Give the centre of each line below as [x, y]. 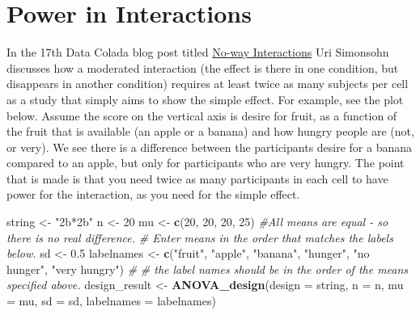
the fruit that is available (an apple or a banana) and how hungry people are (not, [210, 131]
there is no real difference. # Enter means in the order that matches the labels [200, 237]
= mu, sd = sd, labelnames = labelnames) [111, 301]
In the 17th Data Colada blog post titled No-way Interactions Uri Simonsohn [198, 52]
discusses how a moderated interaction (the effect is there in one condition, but [203, 67]
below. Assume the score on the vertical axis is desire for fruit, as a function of [202, 115]
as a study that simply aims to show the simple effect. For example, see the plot [205, 99]
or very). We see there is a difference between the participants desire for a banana [210, 147]
